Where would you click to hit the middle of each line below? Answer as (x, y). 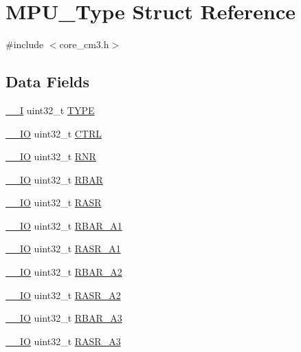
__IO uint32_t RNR (51, 156)
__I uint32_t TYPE (50, 110)
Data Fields (48, 81)
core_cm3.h (84, 44)
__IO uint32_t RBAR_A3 (64, 318)
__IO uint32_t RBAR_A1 (64, 225)
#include (25, 44)
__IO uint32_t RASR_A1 (63, 249)
